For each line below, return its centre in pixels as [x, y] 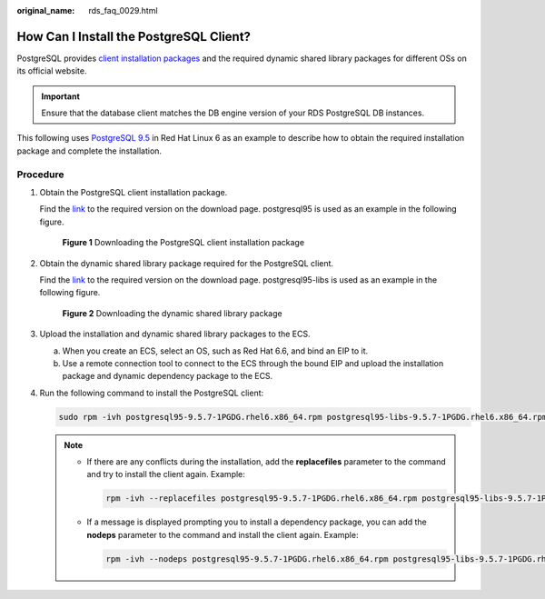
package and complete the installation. [89, 151]
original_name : [46, 10]
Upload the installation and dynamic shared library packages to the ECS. [175, 334]
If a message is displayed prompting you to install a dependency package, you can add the [257, 522]
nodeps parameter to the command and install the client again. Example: [223, 534]
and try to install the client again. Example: [166, 474]
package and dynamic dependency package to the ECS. [168, 376]
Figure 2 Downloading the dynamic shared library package [172, 313]
